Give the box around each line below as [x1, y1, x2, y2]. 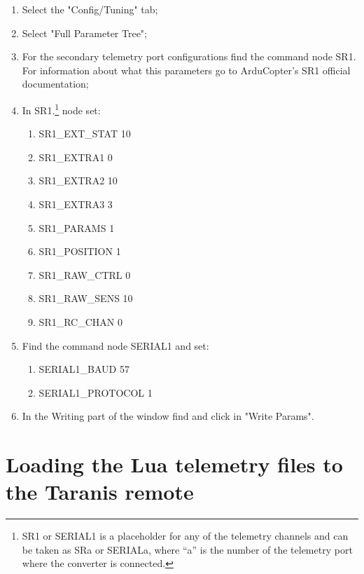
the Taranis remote [6, 477, 194, 506]
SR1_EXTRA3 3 [38, 197, 113, 211]
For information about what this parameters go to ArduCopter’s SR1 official [22, 62, 351, 77]
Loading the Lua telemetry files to [6, 450, 343, 479]
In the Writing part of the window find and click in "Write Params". [22, 409, 314, 423]
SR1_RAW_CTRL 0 [38, 267, 131, 282]
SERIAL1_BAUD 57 [38, 362, 129, 376]
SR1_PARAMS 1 [38, 220, 115, 235]
